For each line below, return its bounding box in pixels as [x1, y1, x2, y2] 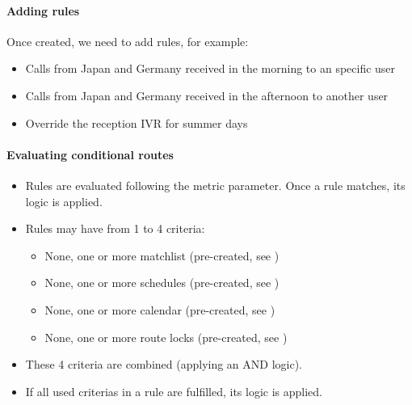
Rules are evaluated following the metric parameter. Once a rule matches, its [25, 176, 406, 193]
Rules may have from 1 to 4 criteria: [25, 220, 205, 237]
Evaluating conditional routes [6, 146, 174, 162]
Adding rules [6, 2, 80, 19]
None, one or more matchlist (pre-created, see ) [44, 247, 280, 264]
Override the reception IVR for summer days [25, 114, 248, 131]
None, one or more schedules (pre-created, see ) [44, 274, 280, 291]
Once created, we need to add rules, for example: [6, 32, 249, 49]
